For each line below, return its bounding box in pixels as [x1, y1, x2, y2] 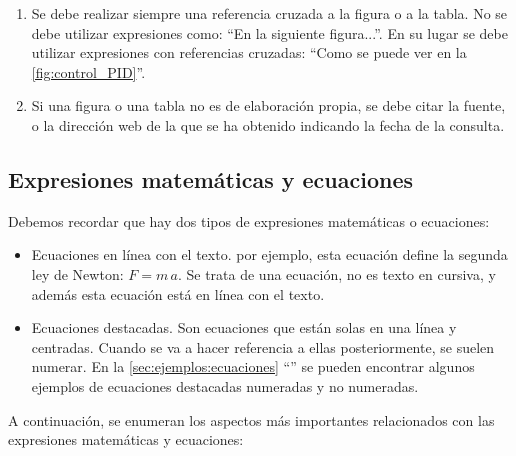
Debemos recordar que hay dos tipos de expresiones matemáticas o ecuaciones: [8, 210, 490, 231]
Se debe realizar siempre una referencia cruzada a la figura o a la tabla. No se [31, 3, 508, 23]
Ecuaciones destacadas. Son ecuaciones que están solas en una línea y [31, 317, 457, 338]
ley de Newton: [31, 263, 124, 284]
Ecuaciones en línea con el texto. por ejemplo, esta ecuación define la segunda [31, 244, 508, 265]
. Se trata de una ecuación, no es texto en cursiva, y [177, 263, 496, 284]
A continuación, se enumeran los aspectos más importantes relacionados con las [8, 409, 495, 430]
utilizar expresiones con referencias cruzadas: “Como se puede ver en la [31, 42, 467, 63]
